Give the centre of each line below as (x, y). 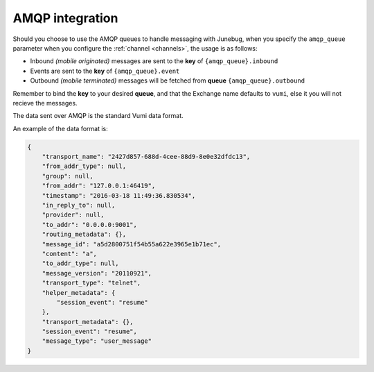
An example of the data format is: (61, 128)
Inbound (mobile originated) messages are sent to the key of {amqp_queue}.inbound (154, 61)
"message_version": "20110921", (97, 273)
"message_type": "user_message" (97, 341)
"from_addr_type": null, (84, 166)
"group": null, (68, 176)
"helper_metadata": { (79, 293)
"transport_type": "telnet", (91, 283)
